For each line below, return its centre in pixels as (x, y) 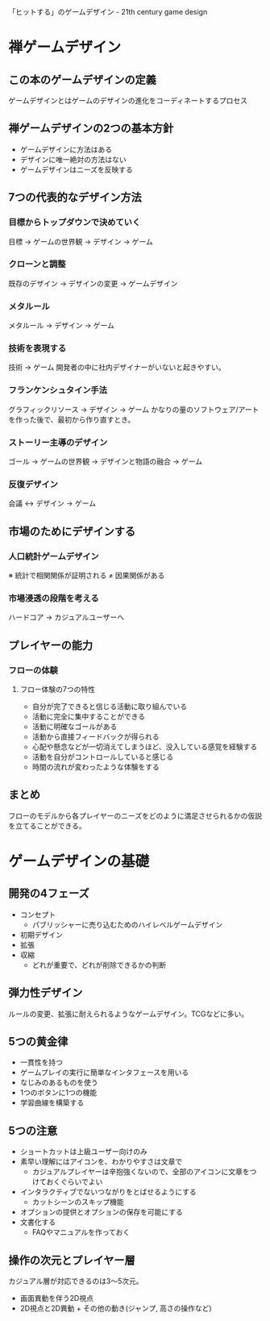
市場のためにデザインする (72, 531)
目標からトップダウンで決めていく (75, 223)
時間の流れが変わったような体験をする (96, 767)
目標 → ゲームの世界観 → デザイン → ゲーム (81, 241)
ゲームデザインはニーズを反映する (76, 169)
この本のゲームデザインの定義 (83, 79)
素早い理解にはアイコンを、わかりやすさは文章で (101, 1162)
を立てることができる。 (47, 826)
